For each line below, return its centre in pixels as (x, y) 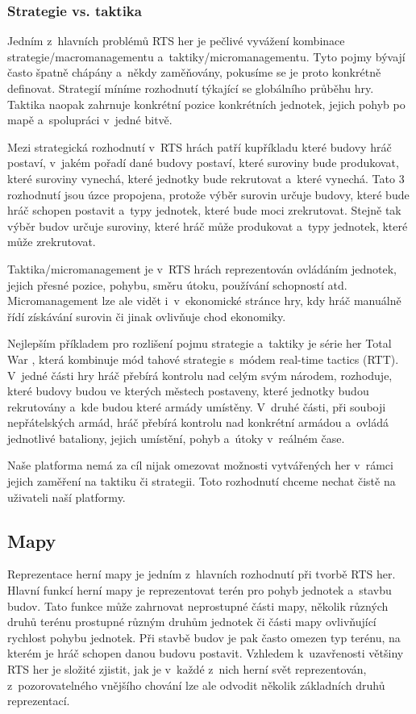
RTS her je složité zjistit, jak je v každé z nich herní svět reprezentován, (187, 669)
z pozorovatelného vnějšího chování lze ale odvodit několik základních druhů (196, 685)
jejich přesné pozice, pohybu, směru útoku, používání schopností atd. (177, 284)
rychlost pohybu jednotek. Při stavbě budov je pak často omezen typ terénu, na (204, 637)
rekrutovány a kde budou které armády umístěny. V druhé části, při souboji (197, 406)
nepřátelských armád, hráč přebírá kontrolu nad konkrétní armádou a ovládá (198, 422)
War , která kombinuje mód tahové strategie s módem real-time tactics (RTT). (203, 359)
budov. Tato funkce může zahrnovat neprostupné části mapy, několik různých (198, 605)
